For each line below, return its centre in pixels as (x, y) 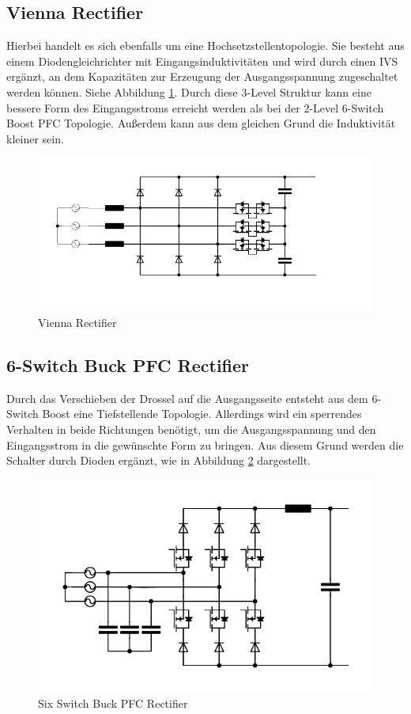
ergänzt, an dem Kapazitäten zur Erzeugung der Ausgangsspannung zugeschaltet (202, 76)
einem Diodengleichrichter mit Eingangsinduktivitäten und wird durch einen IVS (202, 61)
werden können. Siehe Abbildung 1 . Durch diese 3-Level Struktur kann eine (189, 91)
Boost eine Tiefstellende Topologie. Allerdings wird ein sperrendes (202, 414)
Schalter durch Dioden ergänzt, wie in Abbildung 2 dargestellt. (159, 460)
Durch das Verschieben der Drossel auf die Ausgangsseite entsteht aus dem (187, 398)
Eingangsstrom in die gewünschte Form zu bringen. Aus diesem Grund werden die (205, 444)
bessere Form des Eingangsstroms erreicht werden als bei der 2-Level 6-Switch (195, 107)
